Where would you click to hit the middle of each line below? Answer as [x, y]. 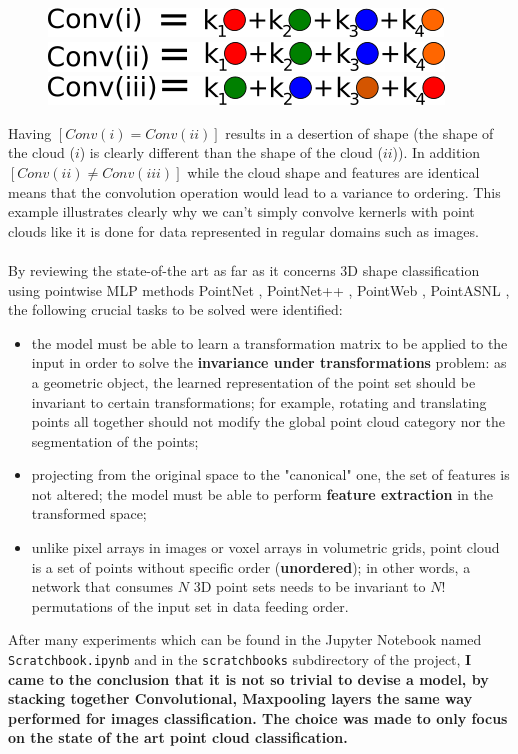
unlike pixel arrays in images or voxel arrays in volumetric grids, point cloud [265, 547]
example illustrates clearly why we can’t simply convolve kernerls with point [241, 211]
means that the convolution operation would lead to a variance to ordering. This [254, 191]
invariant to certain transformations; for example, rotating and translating [259, 401]
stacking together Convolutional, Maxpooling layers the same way [240, 698]
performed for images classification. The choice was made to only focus [258, 717]
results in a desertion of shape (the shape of [359, 132]
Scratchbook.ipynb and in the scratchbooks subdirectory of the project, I [240, 659]
